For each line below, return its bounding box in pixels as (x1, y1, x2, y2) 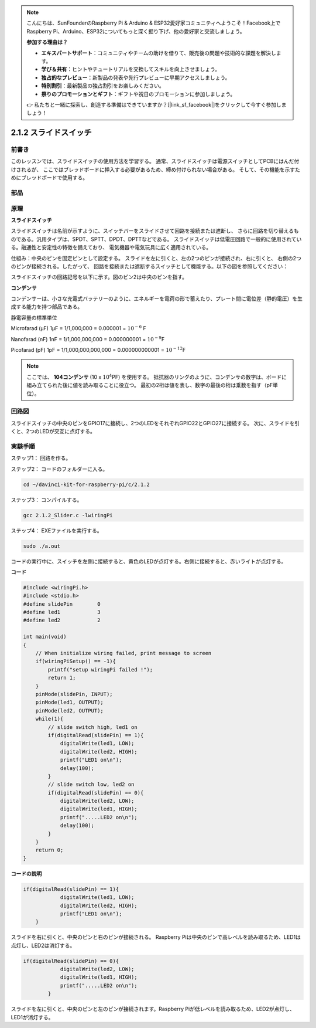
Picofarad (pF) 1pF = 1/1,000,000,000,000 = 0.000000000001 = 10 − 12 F (11, 346, 186, 354)
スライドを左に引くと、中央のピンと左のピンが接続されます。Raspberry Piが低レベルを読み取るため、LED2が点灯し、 (11, 1006, 295, 1013)
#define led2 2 (23, 617, 101, 624)
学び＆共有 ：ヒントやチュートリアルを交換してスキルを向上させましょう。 (41, 66, 221, 73)
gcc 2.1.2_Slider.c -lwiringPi (23, 512, 114, 518)
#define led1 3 (23, 609, 101, 616)
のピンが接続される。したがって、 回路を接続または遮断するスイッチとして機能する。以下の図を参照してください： (11, 263, 288, 270)
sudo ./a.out (23, 542, 61, 549)
